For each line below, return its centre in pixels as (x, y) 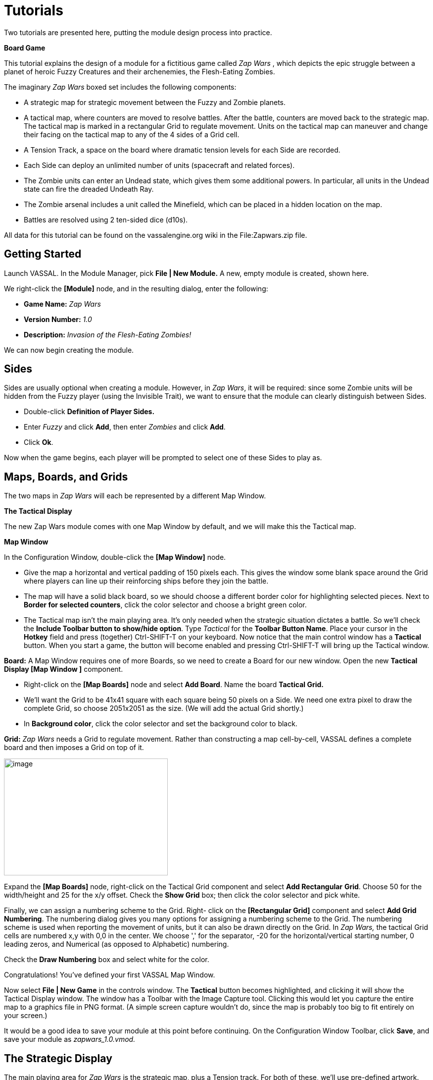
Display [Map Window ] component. (64, 669)
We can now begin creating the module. (69, 350)
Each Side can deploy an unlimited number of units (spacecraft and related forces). (159, 165)
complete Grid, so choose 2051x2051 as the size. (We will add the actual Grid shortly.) (164, 708)
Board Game (25, 48)
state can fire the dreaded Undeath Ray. (89, 189)
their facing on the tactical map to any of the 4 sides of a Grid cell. (132, 134)
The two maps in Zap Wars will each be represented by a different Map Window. (135, 496)
